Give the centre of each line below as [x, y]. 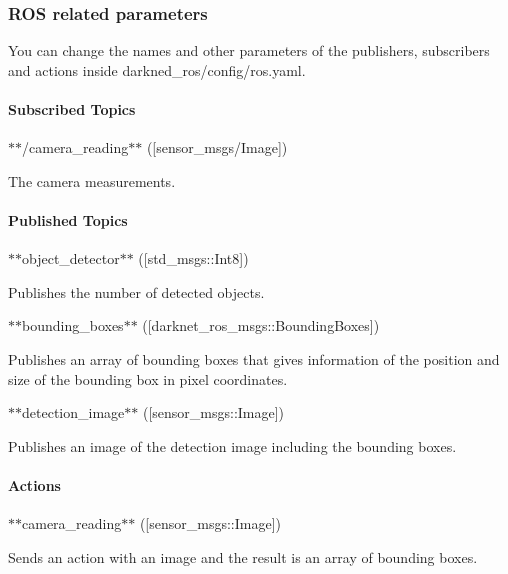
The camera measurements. [92, 180]
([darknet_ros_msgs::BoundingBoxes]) [261, 325]
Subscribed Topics [72, 109]
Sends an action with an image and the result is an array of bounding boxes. [243, 556]
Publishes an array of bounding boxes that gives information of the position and [254, 358]
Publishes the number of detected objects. [136, 291]
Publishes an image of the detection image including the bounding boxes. [232, 445]
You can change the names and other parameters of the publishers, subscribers [249, 50]
